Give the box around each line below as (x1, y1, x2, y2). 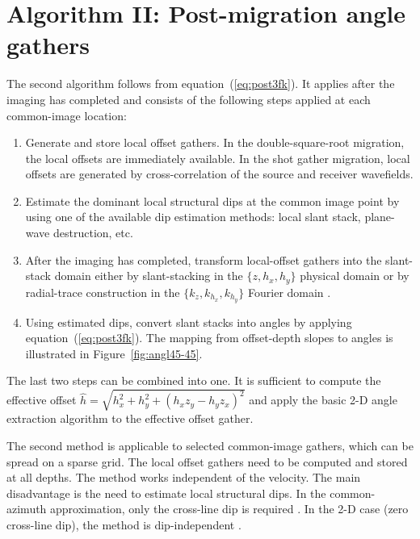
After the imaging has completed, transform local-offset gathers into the (25, 251, 382, 268)
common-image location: (6, 107, 127, 123)
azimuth (6, 500, 47, 517)
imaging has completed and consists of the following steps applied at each (6, 90, 371, 107)
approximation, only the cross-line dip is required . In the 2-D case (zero (50, 500, 409, 517)
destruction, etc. (52, 224, 133, 241)
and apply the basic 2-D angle (249, 391, 397, 408)
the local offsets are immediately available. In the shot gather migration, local (25, 149, 410, 166)
